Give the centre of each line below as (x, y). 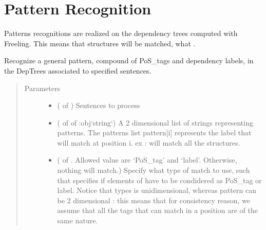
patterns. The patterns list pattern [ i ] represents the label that (154, 132)
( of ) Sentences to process (99, 105)
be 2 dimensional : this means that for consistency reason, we (154, 200)
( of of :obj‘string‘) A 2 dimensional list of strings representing (155, 122)
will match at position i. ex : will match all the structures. (149, 142)
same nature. (78, 220)
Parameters (42, 88)
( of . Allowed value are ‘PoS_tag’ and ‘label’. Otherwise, (147, 160)
